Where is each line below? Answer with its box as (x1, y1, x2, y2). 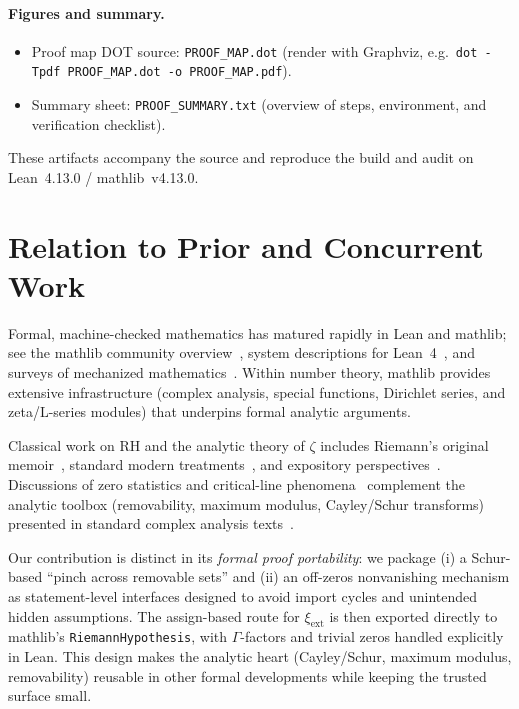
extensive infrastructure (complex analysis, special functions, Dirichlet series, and (8, 381, 506, 402)
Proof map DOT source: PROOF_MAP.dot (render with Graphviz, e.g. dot (31, 40, 478, 61)
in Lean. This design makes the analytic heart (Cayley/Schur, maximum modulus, (8, 646, 512, 667)
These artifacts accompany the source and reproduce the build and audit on (8, 147, 474, 168)
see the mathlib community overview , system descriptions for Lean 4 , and (8, 342, 475, 363)
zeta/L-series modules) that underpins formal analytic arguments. (8, 401, 411, 422)
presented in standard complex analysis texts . (8, 513, 294, 534)
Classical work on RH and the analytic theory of (8, 434, 305, 455)
